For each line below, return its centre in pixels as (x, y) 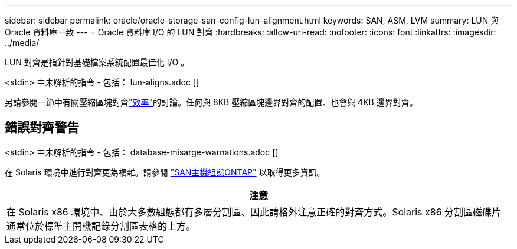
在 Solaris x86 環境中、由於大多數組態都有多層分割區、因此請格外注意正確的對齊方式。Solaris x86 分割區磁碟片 (254, 212)
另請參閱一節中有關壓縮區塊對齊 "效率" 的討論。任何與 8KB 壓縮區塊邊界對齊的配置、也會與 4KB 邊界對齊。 (211, 102)
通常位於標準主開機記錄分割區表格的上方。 (101, 226)
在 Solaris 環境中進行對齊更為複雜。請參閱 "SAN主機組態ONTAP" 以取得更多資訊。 (165, 172)
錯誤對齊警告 (42, 128)
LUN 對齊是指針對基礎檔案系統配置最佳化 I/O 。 (97, 62)
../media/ (22, 43)
